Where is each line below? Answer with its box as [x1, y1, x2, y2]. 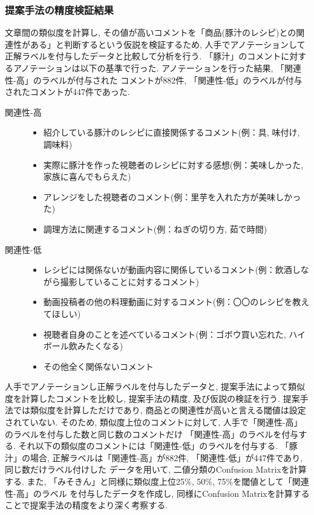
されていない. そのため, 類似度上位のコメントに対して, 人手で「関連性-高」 [5, 416, 303, 428]
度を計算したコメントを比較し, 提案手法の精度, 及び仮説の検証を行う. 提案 [5, 392, 300, 404]
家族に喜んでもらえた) [43, 170, 131, 183]
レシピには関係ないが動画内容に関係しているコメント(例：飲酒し [43, 263, 301, 276]
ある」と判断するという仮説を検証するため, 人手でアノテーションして [30, 38, 306, 50]
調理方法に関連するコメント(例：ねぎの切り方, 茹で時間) [43, 222, 267, 235]
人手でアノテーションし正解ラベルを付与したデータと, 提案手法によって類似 [5, 380, 305, 393]
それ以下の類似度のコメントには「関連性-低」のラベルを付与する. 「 [18, 439, 289, 452]
